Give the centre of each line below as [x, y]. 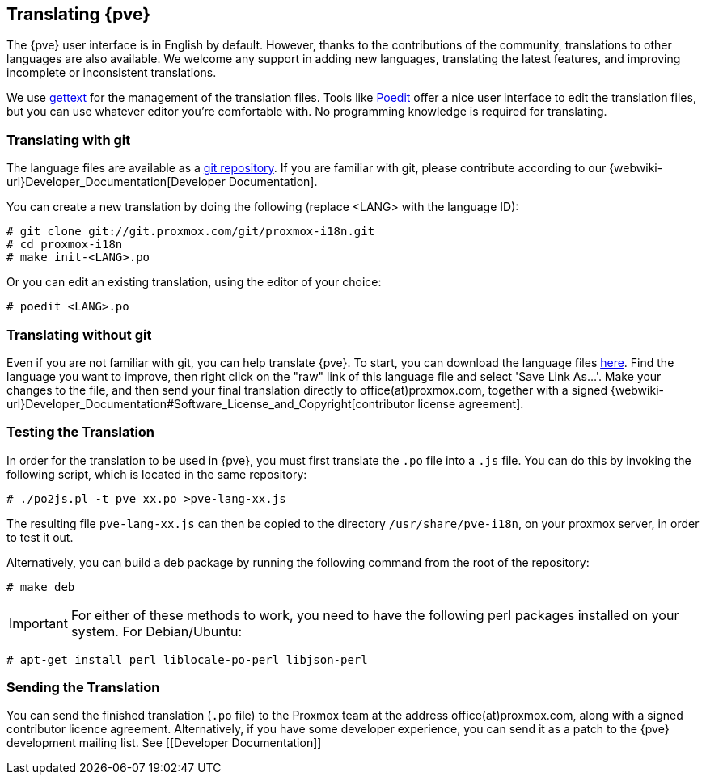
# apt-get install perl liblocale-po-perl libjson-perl [187, 659]
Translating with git [69, 139]
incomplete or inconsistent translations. [112, 73]
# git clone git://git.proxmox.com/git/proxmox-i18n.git [191, 232]
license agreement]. [471, 403]
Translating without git [79, 334]
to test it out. [40, 537]
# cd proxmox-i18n [65, 245]
